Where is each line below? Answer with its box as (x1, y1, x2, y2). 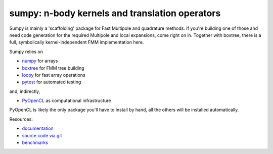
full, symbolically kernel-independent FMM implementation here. (9, 39, 144, 45)
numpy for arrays (22, 58, 58, 64)
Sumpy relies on (9, 48, 43, 55)
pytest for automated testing (22, 79, 81, 85)
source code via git (22, 132, 62, 138)
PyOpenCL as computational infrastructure (22, 97, 111, 104)
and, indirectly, (9, 88, 40, 94)
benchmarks (22, 139, 48, 146)
